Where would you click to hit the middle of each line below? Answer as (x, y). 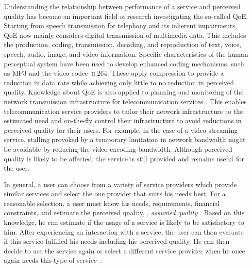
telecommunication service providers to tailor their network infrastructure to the (124, 111)
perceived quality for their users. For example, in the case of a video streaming (121, 130)
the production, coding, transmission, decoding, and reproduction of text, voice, (123, 44)
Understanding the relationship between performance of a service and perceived (122, 6)
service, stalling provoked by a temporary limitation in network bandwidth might (125, 139)
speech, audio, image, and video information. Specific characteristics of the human (126, 54)
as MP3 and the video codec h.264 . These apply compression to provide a (114, 73)
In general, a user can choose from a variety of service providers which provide (120, 184)
